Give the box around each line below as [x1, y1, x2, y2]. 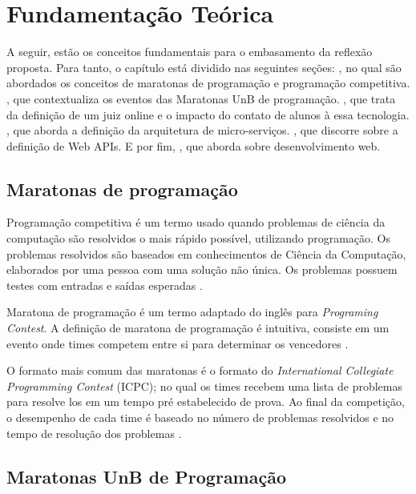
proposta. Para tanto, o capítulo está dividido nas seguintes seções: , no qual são [6, 58, 402, 75]
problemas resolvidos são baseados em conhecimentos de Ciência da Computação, [6, 245, 406, 262]
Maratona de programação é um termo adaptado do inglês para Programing [6, 303, 378, 320]
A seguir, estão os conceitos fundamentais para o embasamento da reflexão [6, 43, 373, 60]
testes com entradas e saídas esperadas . [6, 276, 203, 293]
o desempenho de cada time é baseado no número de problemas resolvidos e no [6, 409, 394, 426]
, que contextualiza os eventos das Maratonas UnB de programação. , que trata [6, 90, 396, 106]
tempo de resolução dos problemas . [6, 424, 182, 441]
